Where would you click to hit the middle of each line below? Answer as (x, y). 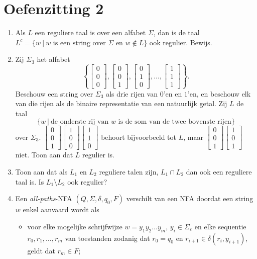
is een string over (79, 43)
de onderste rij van (80, 122)
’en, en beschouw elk (219, 93)
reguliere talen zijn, (129, 171)
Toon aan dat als (41, 171)
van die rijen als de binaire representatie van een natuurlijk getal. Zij (121, 103)
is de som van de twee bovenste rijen (175, 122)
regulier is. (98, 155)
